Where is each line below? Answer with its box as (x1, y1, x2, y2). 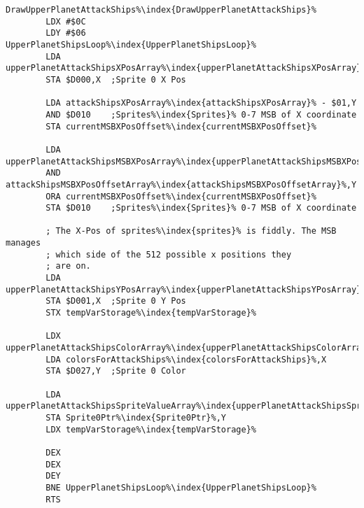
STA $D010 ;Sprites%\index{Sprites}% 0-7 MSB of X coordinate (45, 203, 357, 213)
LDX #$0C (45, 16, 86, 27)
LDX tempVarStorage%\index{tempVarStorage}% (45, 424, 256, 435)
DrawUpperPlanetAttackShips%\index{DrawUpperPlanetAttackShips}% (6, 5, 316, 15)
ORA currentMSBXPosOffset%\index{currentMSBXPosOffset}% (45, 191, 316, 202)
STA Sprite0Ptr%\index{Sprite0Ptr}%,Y (45, 412, 226, 423)
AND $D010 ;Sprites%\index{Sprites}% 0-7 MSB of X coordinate (45, 109, 357, 120)
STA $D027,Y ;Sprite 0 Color (45, 366, 186, 376)
